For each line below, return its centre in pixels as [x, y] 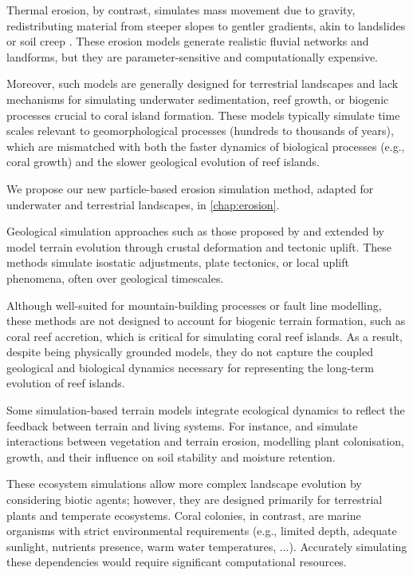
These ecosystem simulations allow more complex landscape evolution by [184, 484]
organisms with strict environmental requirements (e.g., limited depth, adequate [202, 531]
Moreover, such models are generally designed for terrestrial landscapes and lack [203, 83]
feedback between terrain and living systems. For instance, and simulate [182, 425]
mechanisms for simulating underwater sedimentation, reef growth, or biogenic [198, 99]
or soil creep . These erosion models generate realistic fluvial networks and [188, 41]
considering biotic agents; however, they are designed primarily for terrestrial [195, 500]
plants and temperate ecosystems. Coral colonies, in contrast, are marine [184, 515]
